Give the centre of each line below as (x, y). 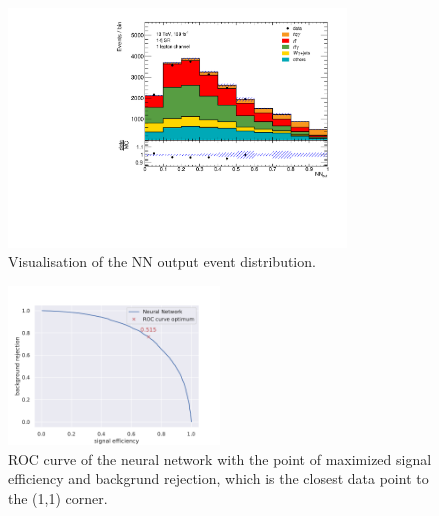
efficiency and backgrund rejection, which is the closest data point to (218, 478)
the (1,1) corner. (58, 497)
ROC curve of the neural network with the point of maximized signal (220, 458)
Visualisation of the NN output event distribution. (162, 261)
